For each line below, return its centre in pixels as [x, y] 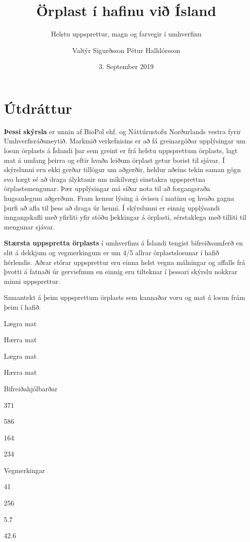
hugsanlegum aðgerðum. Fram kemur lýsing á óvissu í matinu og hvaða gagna [119, 198]
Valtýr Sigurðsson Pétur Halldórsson [126, 50]
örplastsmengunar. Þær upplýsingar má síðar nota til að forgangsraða [107, 188]
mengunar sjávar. [29, 226]
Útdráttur [38, 108]
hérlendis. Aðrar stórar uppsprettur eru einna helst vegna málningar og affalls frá [125, 262]
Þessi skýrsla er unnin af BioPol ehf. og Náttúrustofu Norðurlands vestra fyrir [123, 131]
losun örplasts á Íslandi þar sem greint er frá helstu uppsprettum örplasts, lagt [121, 150]
